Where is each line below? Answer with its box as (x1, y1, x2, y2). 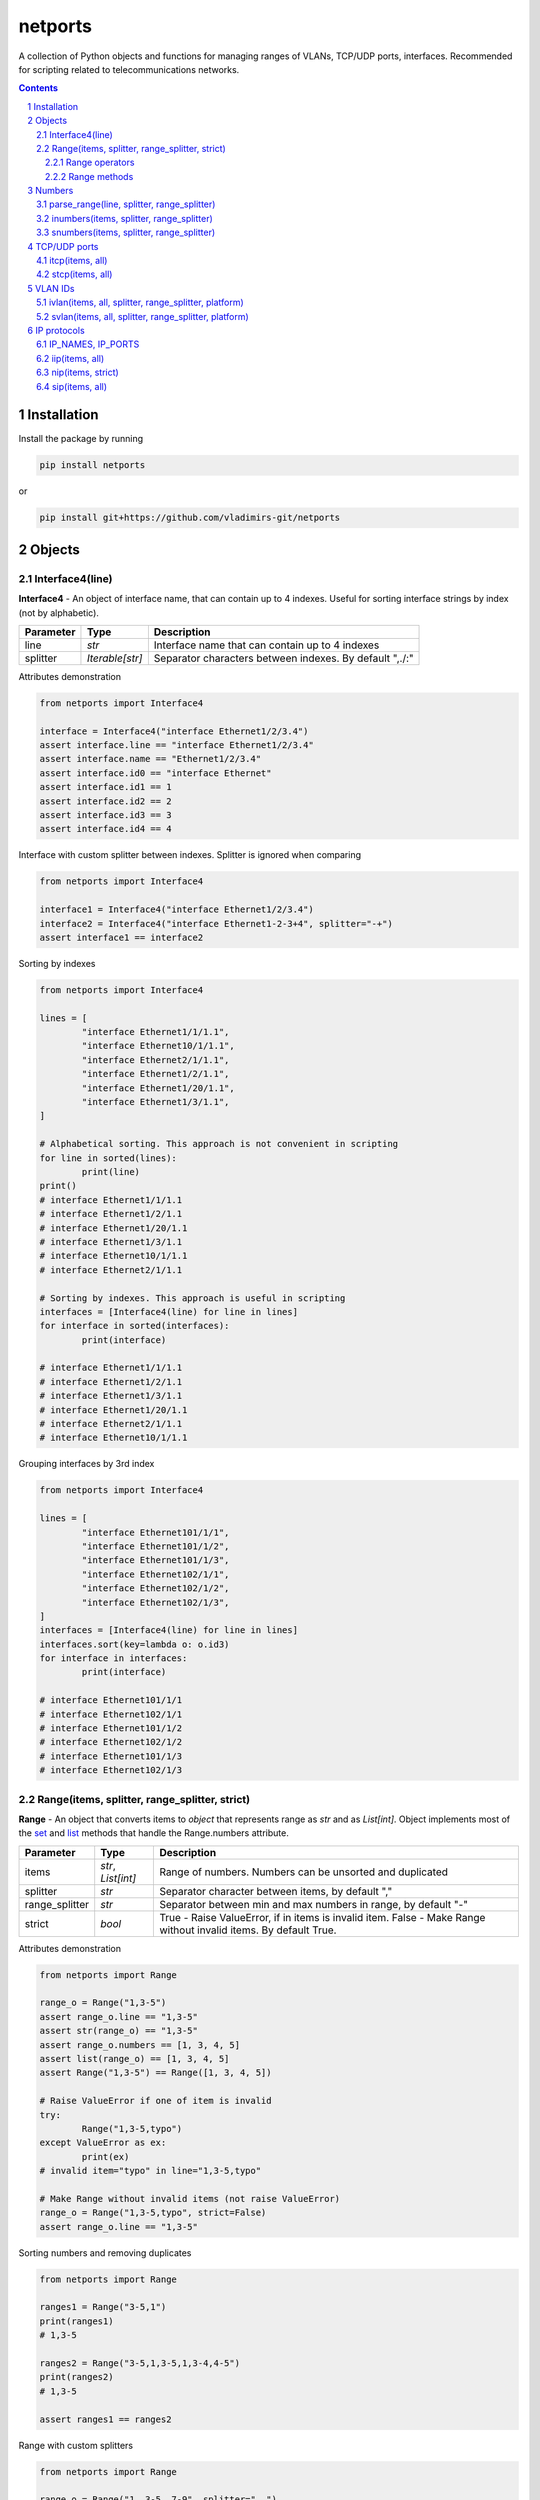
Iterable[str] (86, 651, 143, 665)
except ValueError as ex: (39, 2137, 167, 2149)
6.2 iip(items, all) (36, 352, 105, 364)
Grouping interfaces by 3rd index (18, 1458, 155, 1470)
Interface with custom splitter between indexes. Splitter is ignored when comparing (18, 849, 362, 861)
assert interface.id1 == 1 (39, 781, 172, 793)
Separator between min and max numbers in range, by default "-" (159, 1897, 469, 1911)
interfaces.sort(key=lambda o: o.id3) (39, 1638, 230, 1650)
